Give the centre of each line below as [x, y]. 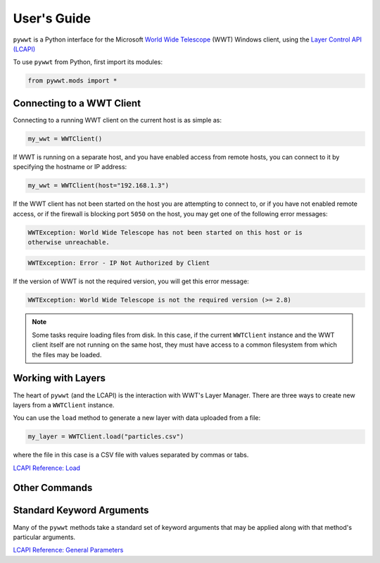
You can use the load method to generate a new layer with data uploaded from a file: [137, 418]
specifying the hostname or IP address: [70, 167]
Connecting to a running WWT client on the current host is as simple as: [117, 120]
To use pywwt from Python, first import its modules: [88, 62]
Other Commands [53, 488]
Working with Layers [59, 378]
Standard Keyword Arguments [81, 511]
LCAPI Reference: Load [47, 468]
